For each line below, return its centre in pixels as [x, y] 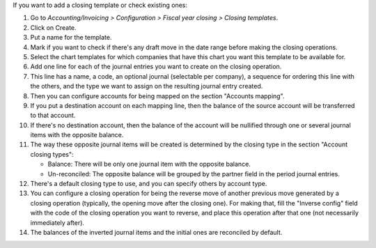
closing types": [52, 154]
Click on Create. [53, 27]
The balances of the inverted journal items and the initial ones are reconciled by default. [156, 232]
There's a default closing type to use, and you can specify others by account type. [149, 184]
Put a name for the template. [71, 38]
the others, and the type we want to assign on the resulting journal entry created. [147, 86]
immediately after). [57, 222]
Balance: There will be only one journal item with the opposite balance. [149, 164]
